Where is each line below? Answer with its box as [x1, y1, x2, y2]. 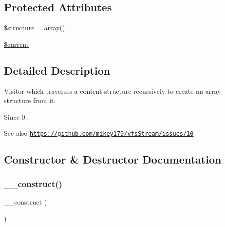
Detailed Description [4, 62, 111, 78]
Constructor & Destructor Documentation [4, 152, 222, 167]
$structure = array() [4, 22, 65, 33]
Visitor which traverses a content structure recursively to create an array [4, 85, 221, 96]
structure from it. [4, 95, 56, 105]
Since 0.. [4, 111, 29, 122]
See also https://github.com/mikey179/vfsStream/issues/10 [4, 128, 194, 138]
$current [4, 39, 29, 49]
